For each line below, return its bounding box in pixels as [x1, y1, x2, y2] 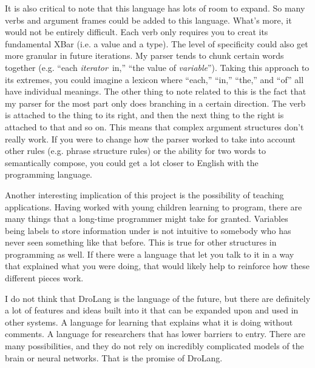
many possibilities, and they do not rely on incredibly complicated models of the [5, 340, 304, 352]
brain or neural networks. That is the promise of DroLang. [5, 351, 223, 364]
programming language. [5, 168, 92, 181]
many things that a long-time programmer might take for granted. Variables [5, 212, 288, 225]
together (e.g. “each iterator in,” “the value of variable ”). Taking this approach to [5, 61, 310, 73]
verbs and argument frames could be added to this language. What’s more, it [5, 13, 292, 26]
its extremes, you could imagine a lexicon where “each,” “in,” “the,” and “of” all [5, 73, 304, 85]
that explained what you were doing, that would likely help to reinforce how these [5, 259, 310, 272]
